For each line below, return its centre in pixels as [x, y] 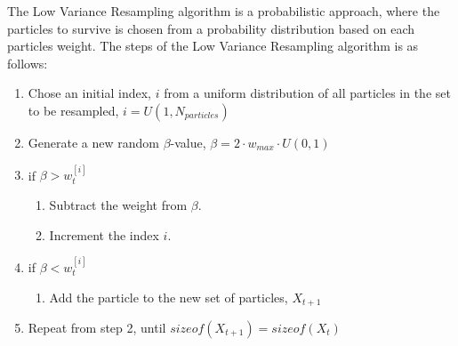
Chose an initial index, [89, 93]
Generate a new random [93, 142]
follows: [28, 63]
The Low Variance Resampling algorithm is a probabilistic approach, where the [224, 11]
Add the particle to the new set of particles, [169, 297]
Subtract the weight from [118, 204]
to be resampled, [73, 110]
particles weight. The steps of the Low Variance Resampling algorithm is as [213, 46]
